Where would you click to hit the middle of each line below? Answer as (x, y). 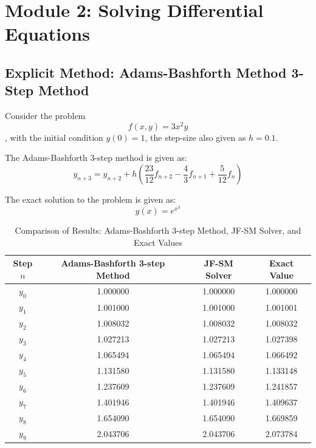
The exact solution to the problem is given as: (91, 199)
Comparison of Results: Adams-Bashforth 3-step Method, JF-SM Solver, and (158, 230)
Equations (47, 34)
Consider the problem (45, 116)
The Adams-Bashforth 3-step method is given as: (96, 158)
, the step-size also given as (195, 137)
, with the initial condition (54, 137)
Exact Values (158, 242)
